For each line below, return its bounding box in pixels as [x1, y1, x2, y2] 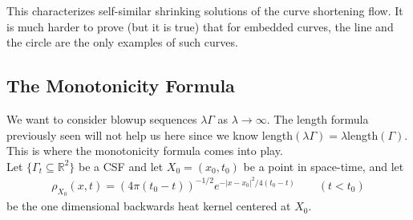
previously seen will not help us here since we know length [6, 126, 293, 143]
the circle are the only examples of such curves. [6, 34, 238, 51]
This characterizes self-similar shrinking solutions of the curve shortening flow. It [6, 2, 403, 18]
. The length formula [266, 110, 369, 127]
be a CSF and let [78, 157, 164, 174]
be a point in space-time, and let [243, 157, 404, 174]
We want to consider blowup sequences [6, 110, 197, 127]
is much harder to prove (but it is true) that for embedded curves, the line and [6, 18, 394, 35]
